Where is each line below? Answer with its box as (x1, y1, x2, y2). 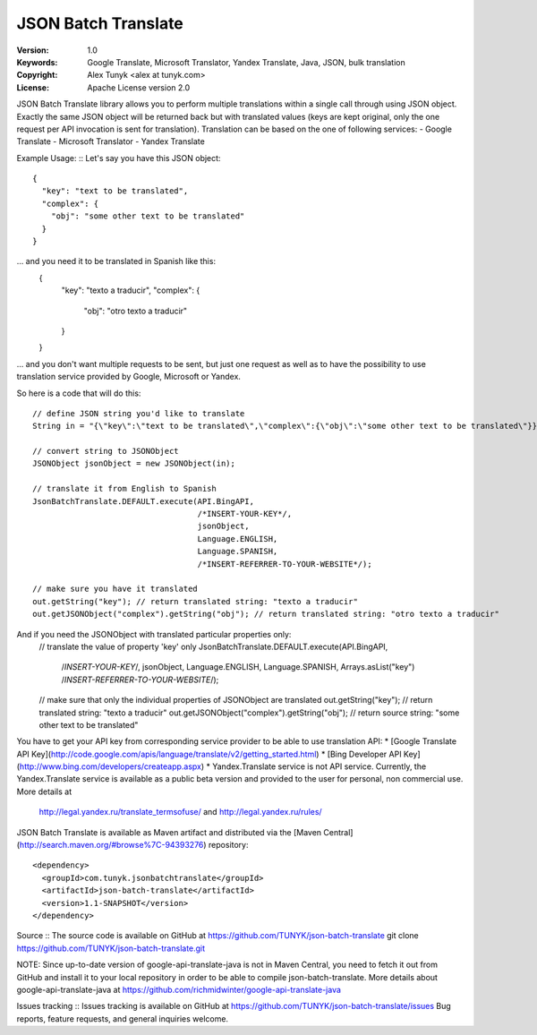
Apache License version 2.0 (87, 81, 191, 93)
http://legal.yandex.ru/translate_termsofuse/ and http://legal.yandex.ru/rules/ (38, 807, 322, 817)
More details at (16, 786, 72, 797)
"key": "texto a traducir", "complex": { (61, 285, 200, 295)
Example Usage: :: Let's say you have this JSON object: (16, 152, 221, 163)
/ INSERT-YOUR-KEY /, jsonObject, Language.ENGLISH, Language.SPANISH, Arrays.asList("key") (61, 662, 415, 672)
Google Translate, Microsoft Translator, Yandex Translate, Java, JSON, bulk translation (87, 56, 406, 67)
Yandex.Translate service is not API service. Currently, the (211, 761, 427, 772)
